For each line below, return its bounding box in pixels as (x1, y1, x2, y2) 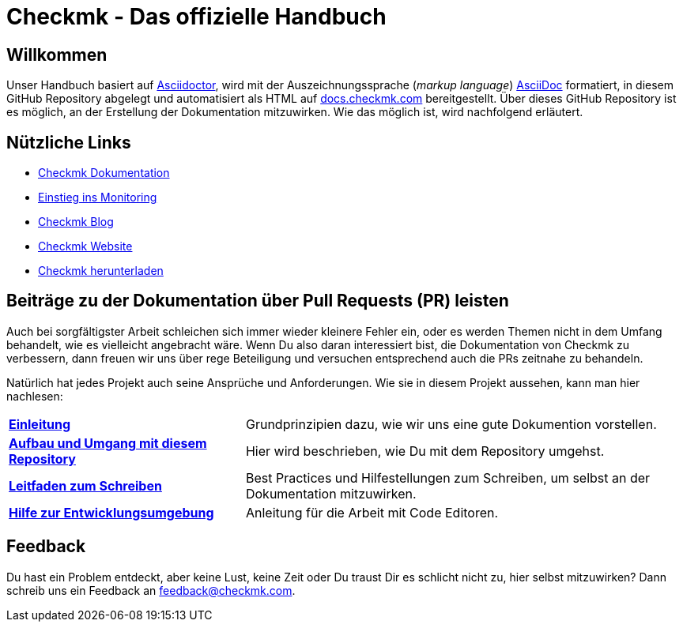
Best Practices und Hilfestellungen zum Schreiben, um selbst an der (245, 469, 651, 486)
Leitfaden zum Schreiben (9, 477, 162, 494)
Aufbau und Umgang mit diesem (9, 434, 207, 451)
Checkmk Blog (38, 215, 114, 229)
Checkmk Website (38, 239, 133, 254)
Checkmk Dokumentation (38, 166, 170, 180)
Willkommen (6, 44, 108, 65)
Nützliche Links (6, 132, 131, 152)
